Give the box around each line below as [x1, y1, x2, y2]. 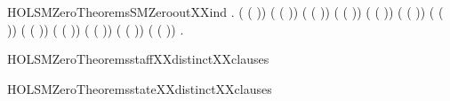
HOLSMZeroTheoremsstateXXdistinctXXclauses [7, 79, 272, 97]
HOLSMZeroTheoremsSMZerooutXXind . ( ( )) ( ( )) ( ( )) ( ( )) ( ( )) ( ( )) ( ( [7, 3, 444, 20]
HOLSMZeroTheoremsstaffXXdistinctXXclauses [7, 50, 269, 68]
